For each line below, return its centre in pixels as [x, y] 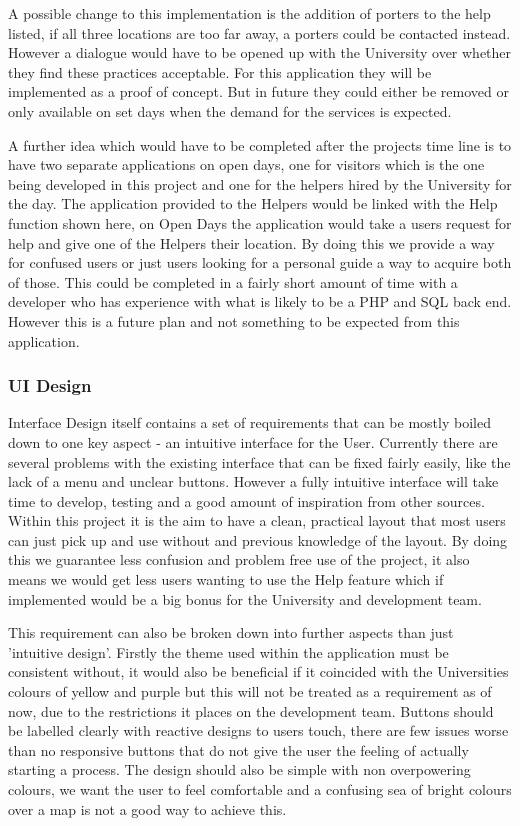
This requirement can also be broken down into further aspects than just [231, 632]
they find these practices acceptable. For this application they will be [220, 71]
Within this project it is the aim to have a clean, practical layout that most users [257, 520]
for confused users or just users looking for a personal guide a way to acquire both [260, 262]
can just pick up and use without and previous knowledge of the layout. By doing [258, 539]
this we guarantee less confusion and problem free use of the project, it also [239, 559]
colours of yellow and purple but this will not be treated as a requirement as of [250, 691]
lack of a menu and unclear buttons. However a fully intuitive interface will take [253, 481]
